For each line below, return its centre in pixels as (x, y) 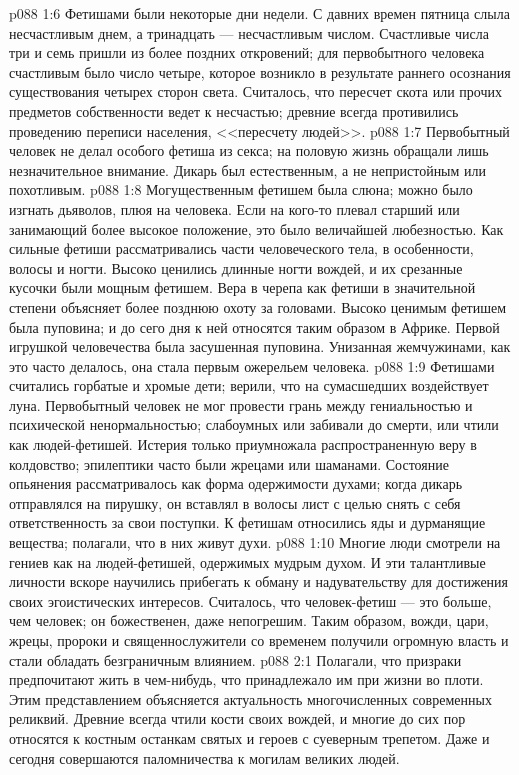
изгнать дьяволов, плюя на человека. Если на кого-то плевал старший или (234, 208)
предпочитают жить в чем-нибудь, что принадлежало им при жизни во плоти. (246, 679)
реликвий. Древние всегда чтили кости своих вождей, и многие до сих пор (237, 718)
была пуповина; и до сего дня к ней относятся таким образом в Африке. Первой (254, 326)
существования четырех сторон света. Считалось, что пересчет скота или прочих (255, 91)
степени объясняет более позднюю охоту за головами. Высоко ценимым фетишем (258, 306)
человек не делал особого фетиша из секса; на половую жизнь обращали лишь (249, 150)
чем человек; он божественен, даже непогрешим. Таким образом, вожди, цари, (249, 620)
